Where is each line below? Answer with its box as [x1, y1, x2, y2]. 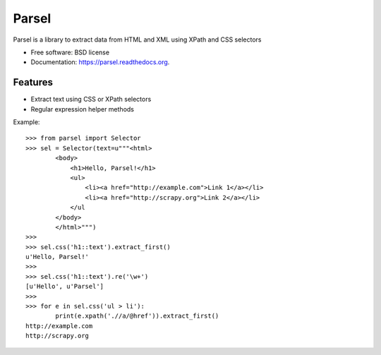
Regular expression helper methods [30, 104, 134, 113]
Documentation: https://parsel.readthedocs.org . [30, 58, 170, 66]
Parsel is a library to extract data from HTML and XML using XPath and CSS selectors [13, 35, 262, 44]
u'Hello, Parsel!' [25, 253, 90, 261]
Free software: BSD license [30, 48, 109, 56]
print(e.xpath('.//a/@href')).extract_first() [55, 312, 219, 320]
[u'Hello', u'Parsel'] [25, 282, 104, 291]
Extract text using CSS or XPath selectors [30, 95, 152, 104]
